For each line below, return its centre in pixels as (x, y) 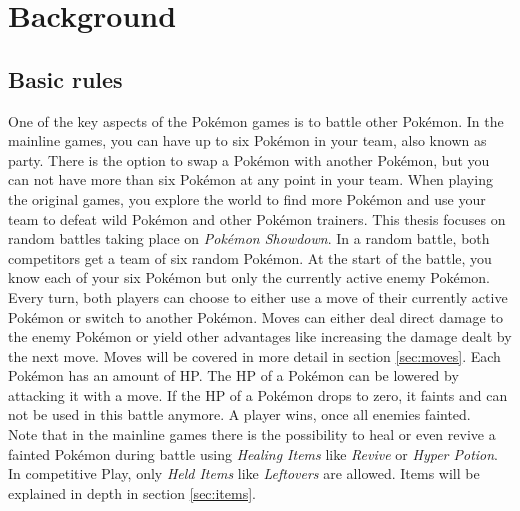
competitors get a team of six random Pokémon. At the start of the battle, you (250, 257)
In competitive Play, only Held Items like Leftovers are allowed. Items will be (244, 473)
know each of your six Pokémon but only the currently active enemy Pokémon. (249, 277)
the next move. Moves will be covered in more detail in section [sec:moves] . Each (254, 355)
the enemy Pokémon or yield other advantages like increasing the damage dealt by (260, 336)
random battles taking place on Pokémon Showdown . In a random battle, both (249, 238)
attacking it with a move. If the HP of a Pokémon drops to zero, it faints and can (258, 394)
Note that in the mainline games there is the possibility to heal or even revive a (252, 434)
